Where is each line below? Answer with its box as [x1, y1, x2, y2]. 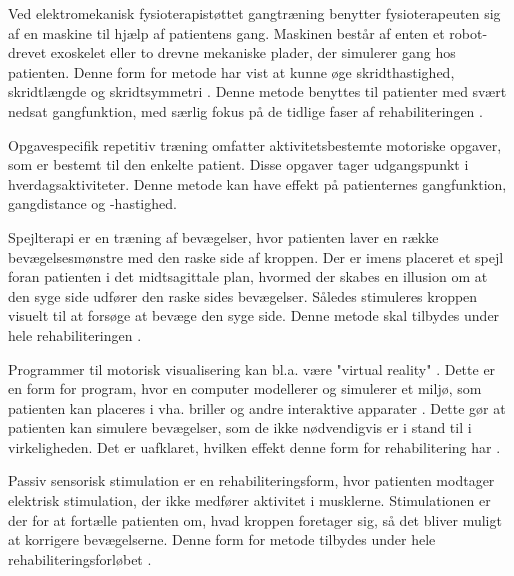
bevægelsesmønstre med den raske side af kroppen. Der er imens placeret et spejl [8, 246, 504, 267]
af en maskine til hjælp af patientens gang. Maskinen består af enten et [8, 22, 445, 43]
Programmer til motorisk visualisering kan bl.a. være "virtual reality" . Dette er [8, 358, 496, 379]
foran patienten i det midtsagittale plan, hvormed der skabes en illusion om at [8, 266, 488, 287]
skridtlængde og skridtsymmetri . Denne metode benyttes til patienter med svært [8, 81, 507, 102]
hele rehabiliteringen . [8, 324, 142, 345]
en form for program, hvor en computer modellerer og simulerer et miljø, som [8, 378, 482, 399]
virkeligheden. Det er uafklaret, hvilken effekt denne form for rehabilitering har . [8, 436, 501, 457]
